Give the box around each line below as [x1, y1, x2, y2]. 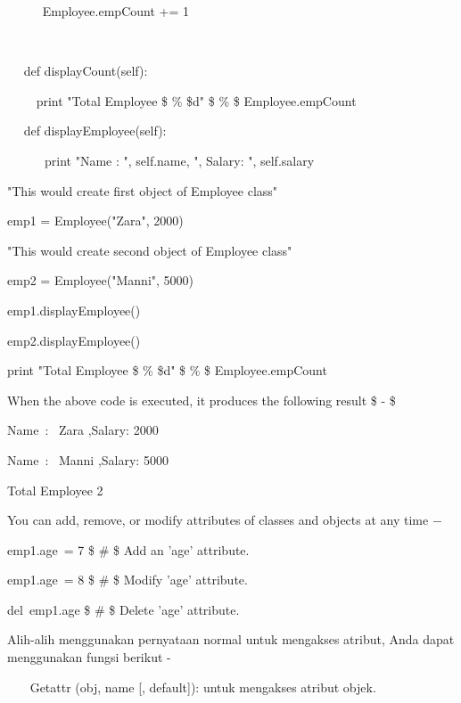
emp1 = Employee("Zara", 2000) [7, 211, 184, 230]
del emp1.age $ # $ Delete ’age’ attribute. [7, 600, 240, 618]
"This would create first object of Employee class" [7, 181, 278, 200]
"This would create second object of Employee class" [7, 241, 292, 259]
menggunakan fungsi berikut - [7, 648, 171, 666]
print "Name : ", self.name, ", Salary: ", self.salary [44, 151, 315, 169]
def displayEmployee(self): [23, 121, 167, 140]
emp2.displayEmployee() [7, 331, 141, 349]
